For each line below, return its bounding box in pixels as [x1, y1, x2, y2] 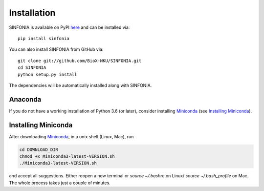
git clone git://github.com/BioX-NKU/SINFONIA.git [18, 58, 142, 64]
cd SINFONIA [18, 65, 46, 70]
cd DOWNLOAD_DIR [19, 147, 59, 152]
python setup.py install [18, 71, 77, 77]
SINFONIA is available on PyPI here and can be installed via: [9, 24, 130, 30]
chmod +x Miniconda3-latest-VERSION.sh [19, 154, 115, 159]
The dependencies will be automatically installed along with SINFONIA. [9, 82, 152, 88]
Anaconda [9, 95, 42, 104]
